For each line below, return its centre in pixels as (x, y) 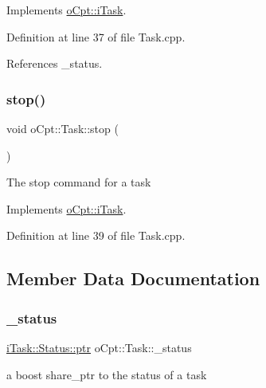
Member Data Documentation (133, 278)
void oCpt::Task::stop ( (63, 128)
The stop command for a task (79, 182)
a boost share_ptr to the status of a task (107, 374)
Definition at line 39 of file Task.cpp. (96, 235)
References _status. (55, 63)
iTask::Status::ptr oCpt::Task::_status (99, 347)
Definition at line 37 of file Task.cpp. (96, 36)
